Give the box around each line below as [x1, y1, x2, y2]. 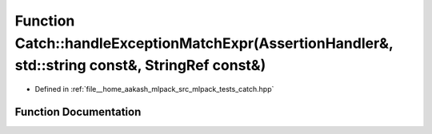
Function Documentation [14, 104, 142, 119]
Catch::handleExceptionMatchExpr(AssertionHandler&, [14, 34, 394, 52]
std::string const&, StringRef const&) [14, 57, 266, 75]
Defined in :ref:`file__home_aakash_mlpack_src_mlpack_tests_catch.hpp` [34, 85, 274, 94]
